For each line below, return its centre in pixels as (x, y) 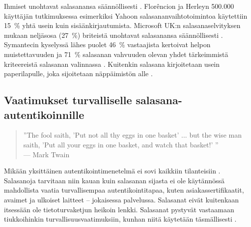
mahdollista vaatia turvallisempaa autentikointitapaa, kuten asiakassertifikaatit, (124, 190)
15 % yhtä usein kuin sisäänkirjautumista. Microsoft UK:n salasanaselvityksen (122, 25)
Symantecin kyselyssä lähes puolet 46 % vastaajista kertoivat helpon (107, 44)
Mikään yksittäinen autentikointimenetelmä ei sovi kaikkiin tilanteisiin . (112, 171)
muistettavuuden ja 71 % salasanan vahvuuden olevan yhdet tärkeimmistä (116, 54)
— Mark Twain (46, 154)
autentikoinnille (44, 114)
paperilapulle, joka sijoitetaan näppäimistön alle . (78, 73)
